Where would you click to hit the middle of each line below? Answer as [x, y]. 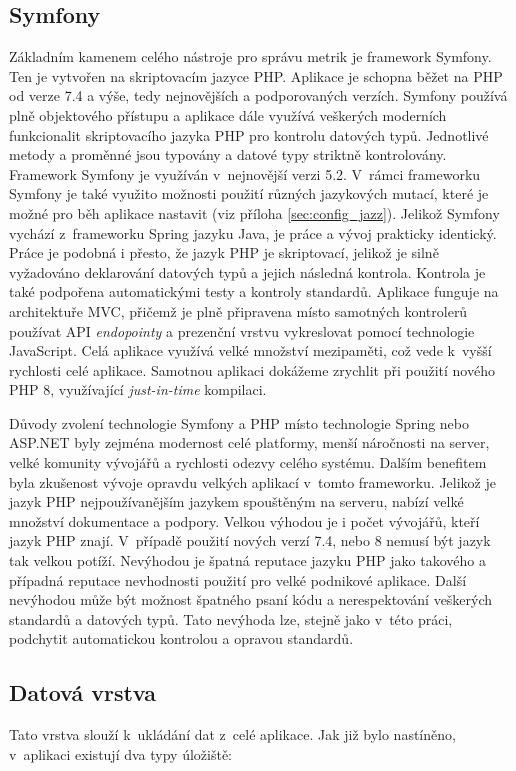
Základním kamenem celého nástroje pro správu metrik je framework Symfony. [250, 56]
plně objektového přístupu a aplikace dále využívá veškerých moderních [228, 114]
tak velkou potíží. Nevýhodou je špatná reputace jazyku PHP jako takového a [247, 560]
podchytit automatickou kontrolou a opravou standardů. [181, 638]
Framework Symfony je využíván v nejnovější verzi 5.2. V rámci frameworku [245, 173]
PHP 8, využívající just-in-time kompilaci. [138, 389]
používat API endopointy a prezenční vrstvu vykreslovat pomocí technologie [242, 330]
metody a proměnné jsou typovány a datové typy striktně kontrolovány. [228, 154]
